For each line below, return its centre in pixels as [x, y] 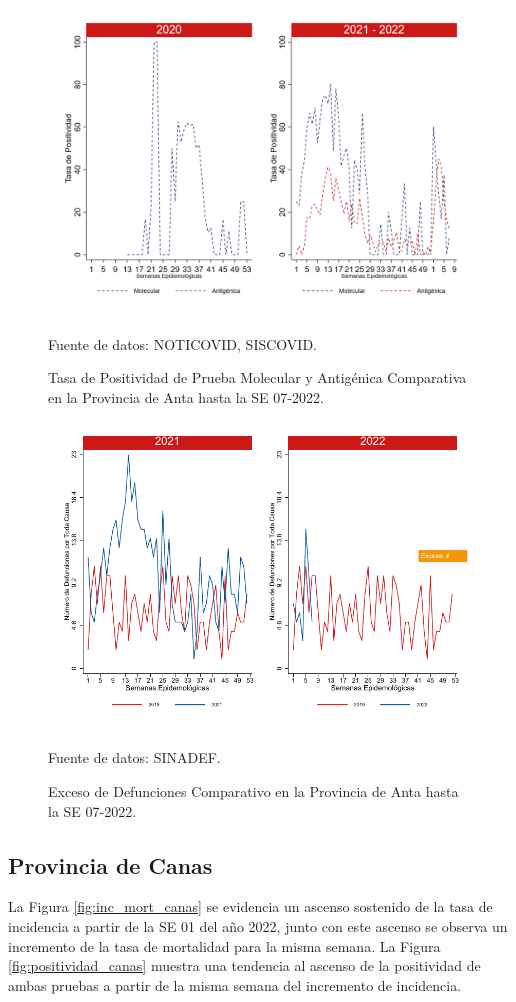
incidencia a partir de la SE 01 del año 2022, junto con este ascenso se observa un [258, 925]
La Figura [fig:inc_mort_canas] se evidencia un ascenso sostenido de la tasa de [250, 906]
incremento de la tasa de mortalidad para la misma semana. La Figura [224, 945]
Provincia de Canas [110, 864]
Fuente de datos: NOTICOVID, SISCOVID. [182, 343]
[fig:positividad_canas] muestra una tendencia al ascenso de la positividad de [244, 965]
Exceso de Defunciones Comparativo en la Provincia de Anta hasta [253, 790]
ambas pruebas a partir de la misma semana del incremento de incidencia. [235, 984]
